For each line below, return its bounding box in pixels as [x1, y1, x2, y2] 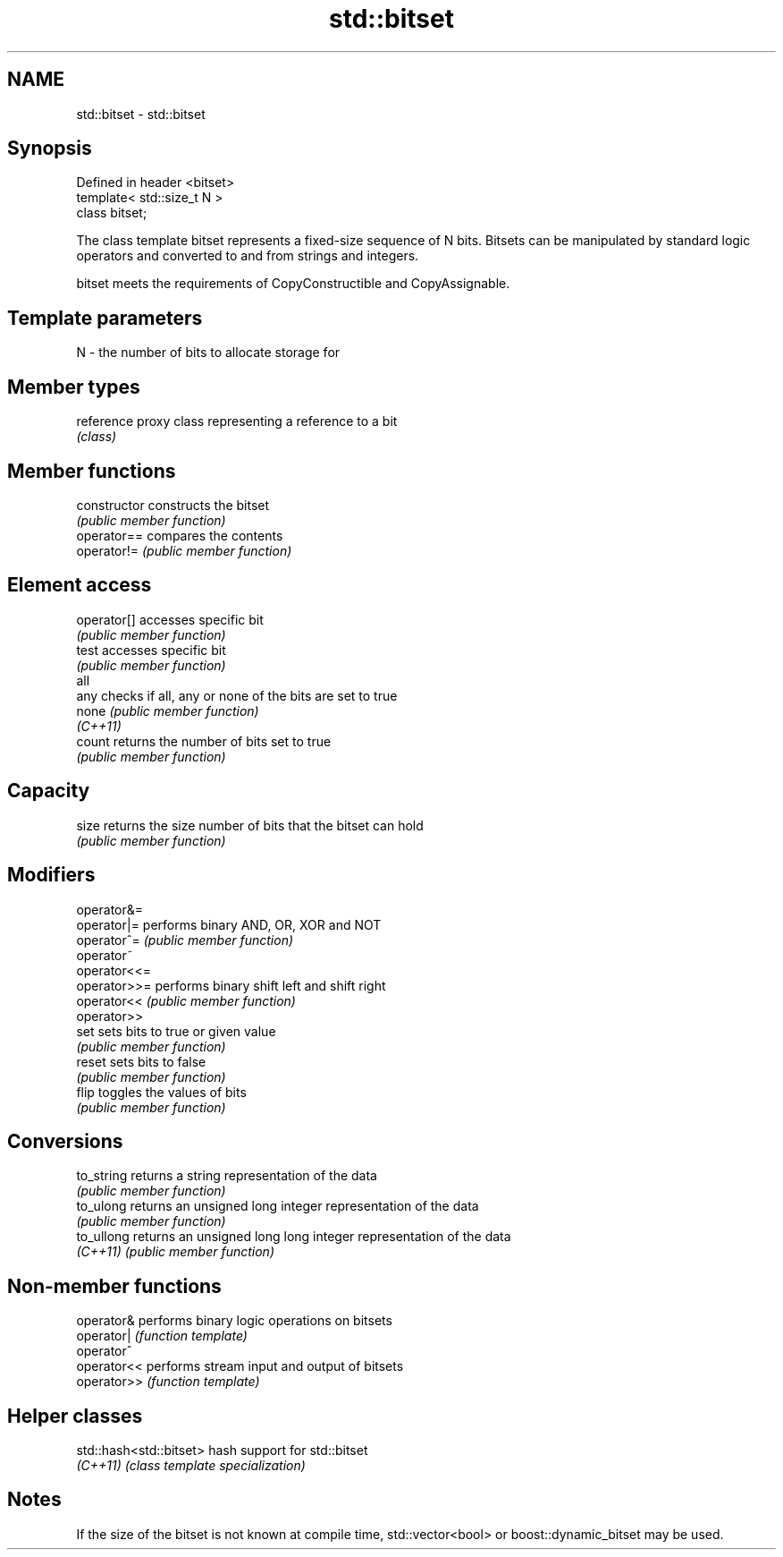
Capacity [7, 779, 90, 803]
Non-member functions [7, 1274, 222, 1297]
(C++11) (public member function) [76, 1244, 274, 1260]
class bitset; [76, 205, 147, 221]
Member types [7, 375, 140, 398]
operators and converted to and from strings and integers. [76, 248, 419, 264]
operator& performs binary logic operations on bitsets [76, 1313, 392, 1329]
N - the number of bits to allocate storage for [76, 345, 341, 361]
